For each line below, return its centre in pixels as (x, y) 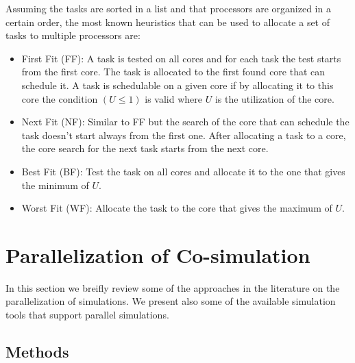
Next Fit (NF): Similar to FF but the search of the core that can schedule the (185, 122)
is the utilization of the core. (274, 98)
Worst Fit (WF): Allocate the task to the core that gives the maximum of (177, 208)
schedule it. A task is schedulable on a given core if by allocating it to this (177, 85)
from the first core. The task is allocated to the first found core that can (173, 72)
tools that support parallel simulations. (87, 315)
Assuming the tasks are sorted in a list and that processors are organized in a (168, 8)
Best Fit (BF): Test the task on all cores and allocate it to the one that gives (183, 171)
